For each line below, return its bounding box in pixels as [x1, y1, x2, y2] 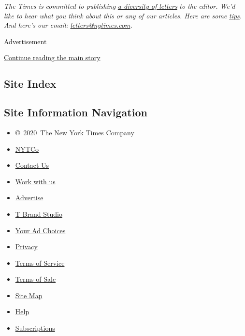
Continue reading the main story [4, 52, 101, 63]
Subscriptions [15, 323, 55, 333]
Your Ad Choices [15, 225, 66, 235]
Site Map [15, 290, 43, 300]
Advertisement [4, 36, 47, 46]
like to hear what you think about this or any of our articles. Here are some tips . [4, 10, 242, 20]
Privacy [15, 241, 38, 252]
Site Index [4, 76, 57, 91]
